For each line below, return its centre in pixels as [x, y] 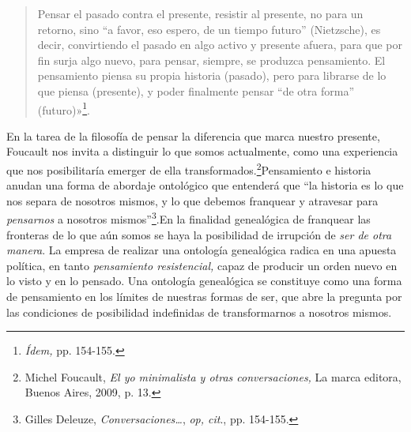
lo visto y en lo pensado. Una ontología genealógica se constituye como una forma [204, 281]
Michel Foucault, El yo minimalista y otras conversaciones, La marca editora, [213, 376]
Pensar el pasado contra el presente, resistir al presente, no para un [200, 13]
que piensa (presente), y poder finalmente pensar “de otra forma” [196, 90]
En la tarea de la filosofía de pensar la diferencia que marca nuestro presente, [193, 135]
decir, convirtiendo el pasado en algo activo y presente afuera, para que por [220, 45]
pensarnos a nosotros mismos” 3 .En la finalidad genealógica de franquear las [189, 218]
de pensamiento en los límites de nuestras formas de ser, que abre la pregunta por [204, 297]
